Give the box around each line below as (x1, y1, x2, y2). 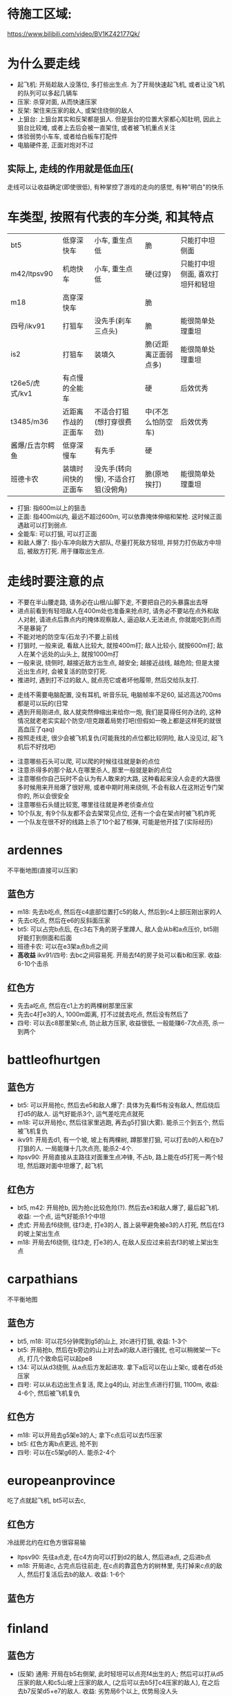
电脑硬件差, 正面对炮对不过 (17, 140, 94, 149)
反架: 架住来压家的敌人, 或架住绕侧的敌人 (17, 106, 133, 114)
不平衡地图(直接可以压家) (7, 866, 79, 874)
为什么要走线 (7, 56, 81, 72)
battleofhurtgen (7, 1052, 101, 1068)
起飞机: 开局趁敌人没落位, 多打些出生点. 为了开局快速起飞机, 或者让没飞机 (17, 80, 225, 89)
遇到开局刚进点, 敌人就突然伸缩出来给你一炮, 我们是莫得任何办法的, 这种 (17, 707, 222, 716)
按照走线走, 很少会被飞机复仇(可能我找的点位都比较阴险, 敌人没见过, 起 (17, 733, 217, 742)
